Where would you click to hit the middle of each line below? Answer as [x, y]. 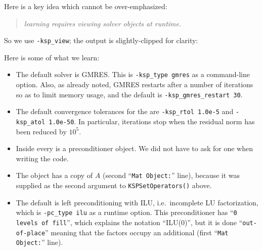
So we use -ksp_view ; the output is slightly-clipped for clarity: [101, 40]
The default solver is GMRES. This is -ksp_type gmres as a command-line [133, 74]
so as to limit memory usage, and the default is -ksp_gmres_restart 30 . [129, 94]
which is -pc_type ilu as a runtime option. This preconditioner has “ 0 [126, 212]
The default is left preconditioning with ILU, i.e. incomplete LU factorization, [137, 202]
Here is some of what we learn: [52, 57]
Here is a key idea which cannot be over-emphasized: [86, 6]
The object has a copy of [54, 175]
